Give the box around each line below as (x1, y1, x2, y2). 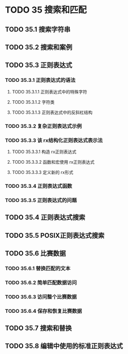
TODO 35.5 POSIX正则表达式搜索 (5, 231, 105, 240)
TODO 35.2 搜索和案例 (5, 43, 72, 51)
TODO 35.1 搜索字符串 (5, 25, 71, 33)
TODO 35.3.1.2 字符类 (12, 99, 55, 105)
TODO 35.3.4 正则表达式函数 (5, 183, 72, 189)
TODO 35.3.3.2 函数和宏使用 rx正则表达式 (12, 159, 95, 165)
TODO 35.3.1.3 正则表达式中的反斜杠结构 (12, 109, 93, 115)
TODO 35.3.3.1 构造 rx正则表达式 (12, 149, 76, 154)
